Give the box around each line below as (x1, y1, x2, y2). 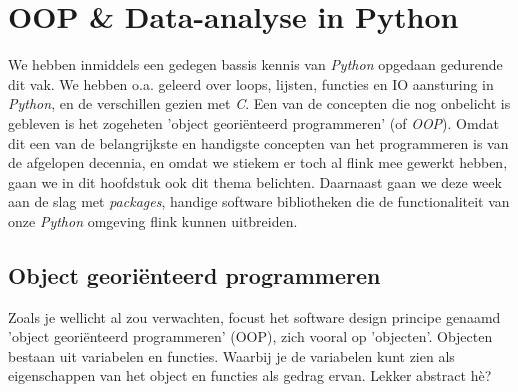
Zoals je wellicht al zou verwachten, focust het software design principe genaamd (8, 306, 501, 327)
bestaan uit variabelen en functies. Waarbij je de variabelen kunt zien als (8, 345, 455, 366)
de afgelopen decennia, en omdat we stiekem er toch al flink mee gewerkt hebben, (8, 152, 508, 173)
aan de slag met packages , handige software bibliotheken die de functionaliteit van (8, 191, 510, 212)
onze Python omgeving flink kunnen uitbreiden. (8, 210, 298, 231)
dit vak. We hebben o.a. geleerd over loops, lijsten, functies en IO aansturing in (8, 73, 494, 94)
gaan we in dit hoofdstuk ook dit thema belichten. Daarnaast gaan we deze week (8, 171, 502, 192)
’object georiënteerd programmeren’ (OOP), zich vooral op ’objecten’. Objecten (8, 326, 493, 347)
